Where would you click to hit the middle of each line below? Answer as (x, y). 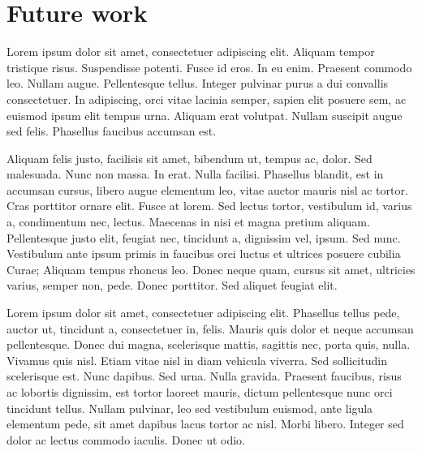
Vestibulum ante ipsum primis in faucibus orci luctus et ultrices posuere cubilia (204, 253)
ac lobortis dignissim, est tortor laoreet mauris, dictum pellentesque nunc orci (200, 392)
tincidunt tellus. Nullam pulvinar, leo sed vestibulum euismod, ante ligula (190, 408)
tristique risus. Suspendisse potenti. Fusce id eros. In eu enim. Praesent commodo (209, 67)
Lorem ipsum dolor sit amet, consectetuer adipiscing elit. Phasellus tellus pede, (203, 313)
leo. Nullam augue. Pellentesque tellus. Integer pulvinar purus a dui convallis (198, 83)
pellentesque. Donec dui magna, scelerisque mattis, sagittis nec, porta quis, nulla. (209, 344)
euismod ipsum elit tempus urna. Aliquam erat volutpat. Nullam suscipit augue (205, 115)
